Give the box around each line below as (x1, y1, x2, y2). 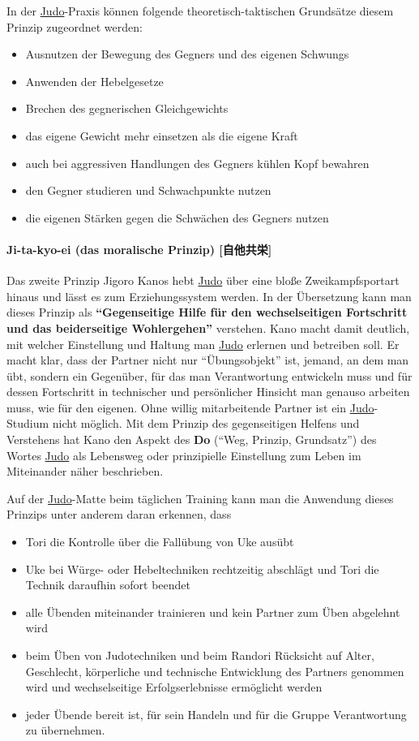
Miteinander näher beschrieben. (6, 463, 164, 480)
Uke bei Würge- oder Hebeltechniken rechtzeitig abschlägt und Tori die (25, 560, 379, 577)
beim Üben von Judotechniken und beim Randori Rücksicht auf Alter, (25, 647, 374, 664)
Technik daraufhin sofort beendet (25, 576, 190, 593)
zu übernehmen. (25, 722, 105, 739)
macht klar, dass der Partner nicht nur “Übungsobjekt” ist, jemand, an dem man (6, 351, 409, 368)
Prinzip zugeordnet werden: (6, 18, 143, 35)
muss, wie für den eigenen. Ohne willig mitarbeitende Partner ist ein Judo (6, 399, 374, 416)
